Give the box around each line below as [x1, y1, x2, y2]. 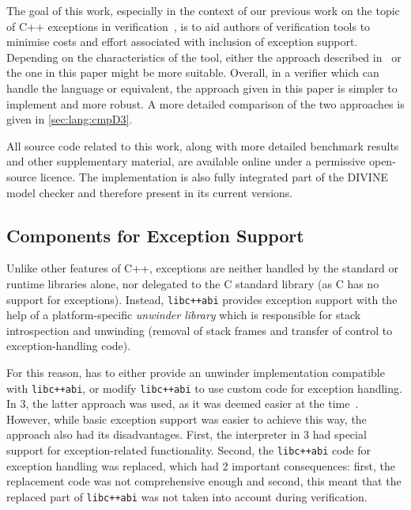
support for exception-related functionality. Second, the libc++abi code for [6, 441, 371, 458]
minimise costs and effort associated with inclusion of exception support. [6, 33, 358, 50]
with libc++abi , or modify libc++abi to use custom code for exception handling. [6, 379, 402, 396]
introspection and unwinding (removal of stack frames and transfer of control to [6, 322, 393, 338]
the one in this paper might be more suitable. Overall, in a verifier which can [6, 64, 379, 81]
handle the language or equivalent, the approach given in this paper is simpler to [6, 79, 398, 96]
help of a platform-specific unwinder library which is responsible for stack [6, 306, 361, 323]
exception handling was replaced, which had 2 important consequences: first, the [6, 457, 395, 474]
